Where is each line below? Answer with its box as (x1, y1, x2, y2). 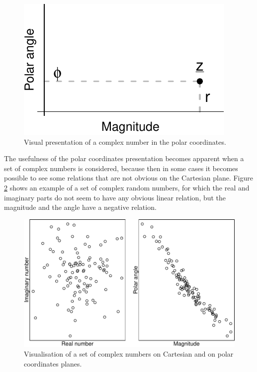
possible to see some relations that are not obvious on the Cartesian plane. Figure (4, 173, 253, 183)
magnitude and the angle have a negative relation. (4, 202, 157, 212)
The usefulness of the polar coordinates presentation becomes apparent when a (4, 153, 244, 164)
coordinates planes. (24, 358, 82, 369)
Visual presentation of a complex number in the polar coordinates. (24, 136, 226, 147)
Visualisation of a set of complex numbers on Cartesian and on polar (24, 349, 234, 359)
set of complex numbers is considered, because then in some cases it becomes (4, 163, 238, 173)
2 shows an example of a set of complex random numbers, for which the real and (4, 182, 250, 192)
